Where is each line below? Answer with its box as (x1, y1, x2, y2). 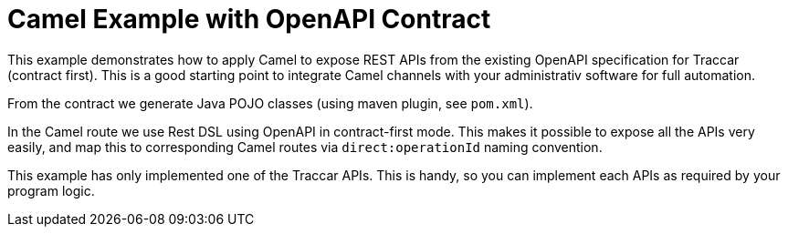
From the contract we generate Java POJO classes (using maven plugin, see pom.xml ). (7, 95, 533, 111)
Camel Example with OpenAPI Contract (7, 4, 491, 35)
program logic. (7, 182, 95, 198)
